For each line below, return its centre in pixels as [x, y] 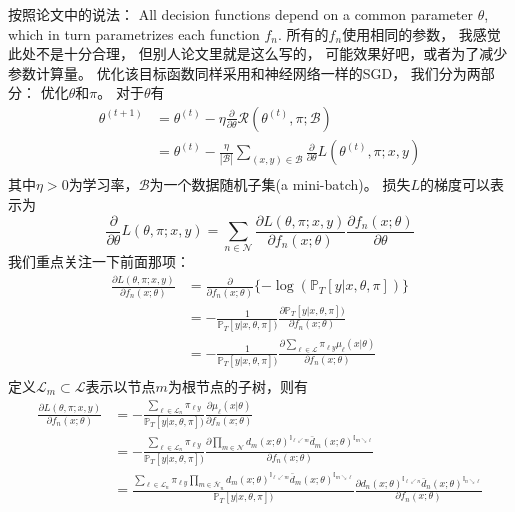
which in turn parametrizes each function [134, 33]
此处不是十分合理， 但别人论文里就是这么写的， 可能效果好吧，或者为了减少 [258, 53]
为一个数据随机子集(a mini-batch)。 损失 [280, 184]
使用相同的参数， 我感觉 [421, 33]
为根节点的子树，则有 [237, 385]
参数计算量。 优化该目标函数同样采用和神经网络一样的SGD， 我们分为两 [244, 72]
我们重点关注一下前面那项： [99, 261]
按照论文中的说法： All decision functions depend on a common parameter [240, 14]
